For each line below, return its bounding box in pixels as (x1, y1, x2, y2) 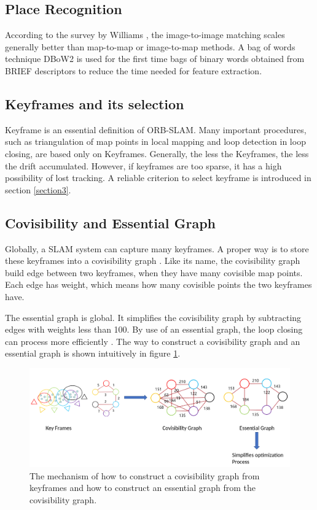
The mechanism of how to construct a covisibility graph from (29, 469, 260, 482)
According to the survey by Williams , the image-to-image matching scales (5, 28, 285, 41)
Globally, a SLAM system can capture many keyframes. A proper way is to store (5, 242, 309, 255)
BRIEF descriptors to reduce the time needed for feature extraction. (5, 64, 262, 77)
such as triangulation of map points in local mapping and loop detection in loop (5, 135, 306, 148)
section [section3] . (5, 183, 71, 196)
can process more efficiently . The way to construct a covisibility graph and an (5, 334, 300, 347)
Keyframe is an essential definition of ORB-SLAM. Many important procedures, (5, 123, 307, 136)
